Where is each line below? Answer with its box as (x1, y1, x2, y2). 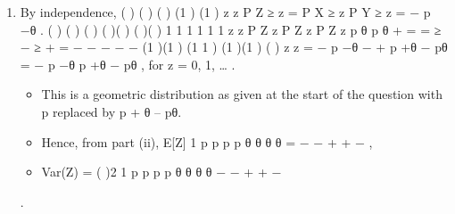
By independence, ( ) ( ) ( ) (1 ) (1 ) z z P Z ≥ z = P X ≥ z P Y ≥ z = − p (20, 3, 431, 21)
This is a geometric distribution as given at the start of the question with (41, 85, 443, 103)
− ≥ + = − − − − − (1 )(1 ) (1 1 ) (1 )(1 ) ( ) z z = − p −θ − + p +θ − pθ (20, 37, 448, 56)
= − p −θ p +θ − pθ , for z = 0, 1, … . (20, 54, 236, 73)
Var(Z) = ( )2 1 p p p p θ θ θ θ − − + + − (41, 162, 282, 181)
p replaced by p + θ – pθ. (41, 102, 182, 120)
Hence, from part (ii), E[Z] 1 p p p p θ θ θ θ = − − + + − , (41, 132, 373, 151)
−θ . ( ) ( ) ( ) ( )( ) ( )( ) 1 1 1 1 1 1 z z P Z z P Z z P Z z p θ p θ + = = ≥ (20, 20, 442, 38)
